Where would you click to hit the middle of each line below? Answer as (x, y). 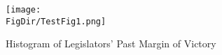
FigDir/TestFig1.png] (56, 21)
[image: (23, 10)
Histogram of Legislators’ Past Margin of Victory (111, 44)
